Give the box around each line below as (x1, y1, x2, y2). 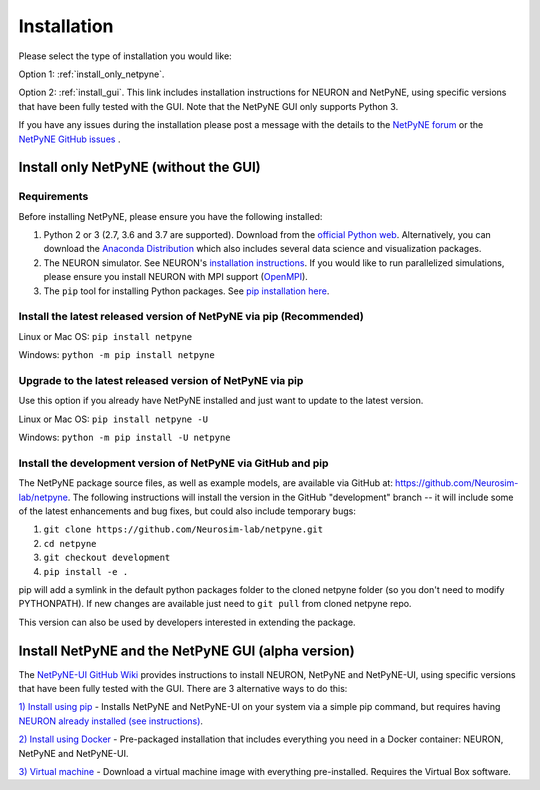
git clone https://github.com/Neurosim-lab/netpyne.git (43, 524, 324, 535)
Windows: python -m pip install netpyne (18, 349, 215, 361)
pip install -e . (43, 566, 129, 577)
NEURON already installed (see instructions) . (18, 715, 204, 727)
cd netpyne (43, 538, 97, 549)
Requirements (18, 190, 89, 204)
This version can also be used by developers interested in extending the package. (18, 616, 356, 628)
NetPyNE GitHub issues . (18, 133, 121, 145)
